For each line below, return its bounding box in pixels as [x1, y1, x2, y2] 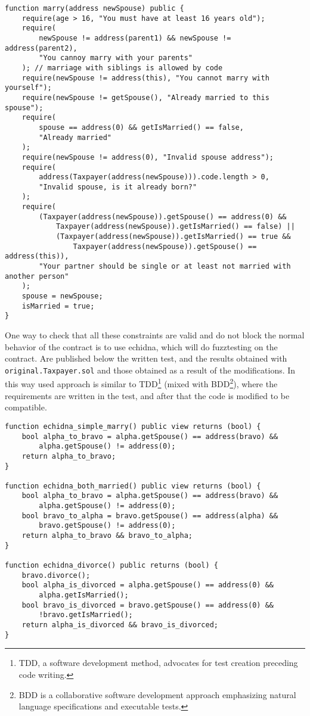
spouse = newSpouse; [21, 292, 103, 301]
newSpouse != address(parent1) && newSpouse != [39, 33, 231, 42]
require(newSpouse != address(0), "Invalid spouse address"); [21, 152, 274, 161]
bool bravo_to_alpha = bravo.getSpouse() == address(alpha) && [21, 511, 278, 520]
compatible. [5, 401, 47, 413]
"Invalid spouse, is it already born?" [39, 182, 197, 191]
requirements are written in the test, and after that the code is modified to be [5, 389, 290, 401]
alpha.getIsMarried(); [39, 591, 129, 600]
